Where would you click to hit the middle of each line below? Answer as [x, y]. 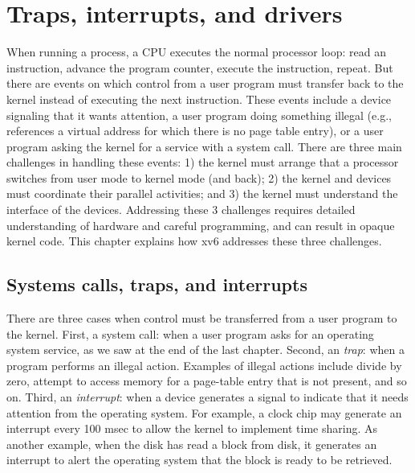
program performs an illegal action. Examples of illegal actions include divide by [204, 365]
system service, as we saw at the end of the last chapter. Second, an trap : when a [205, 350]
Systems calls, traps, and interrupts [157, 284]
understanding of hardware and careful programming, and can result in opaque [201, 225]
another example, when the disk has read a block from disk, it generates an [192, 444]
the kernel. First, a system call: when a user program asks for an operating [190, 333]
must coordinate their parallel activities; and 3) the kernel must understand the [202, 193]
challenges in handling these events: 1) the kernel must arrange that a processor [203, 162]
